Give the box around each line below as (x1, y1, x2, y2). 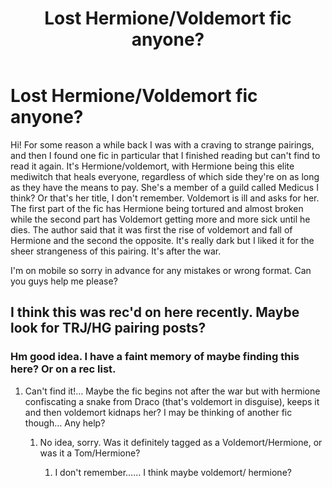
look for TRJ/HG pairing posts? (10, 320, 207, 337)
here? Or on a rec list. (10, 362, 117, 376)
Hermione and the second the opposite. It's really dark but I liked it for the (10, 234, 315, 246)
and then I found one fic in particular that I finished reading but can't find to (10, 149, 321, 161)
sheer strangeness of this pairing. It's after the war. (10, 245, 222, 257)
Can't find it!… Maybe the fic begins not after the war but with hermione (24, 385, 321, 397)
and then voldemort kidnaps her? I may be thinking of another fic (24, 406, 293, 418)
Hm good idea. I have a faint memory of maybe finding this (10, 350, 300, 364)
